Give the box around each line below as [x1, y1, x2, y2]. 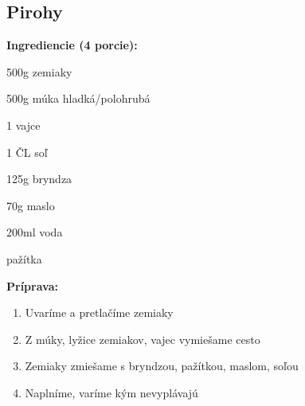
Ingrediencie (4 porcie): [6, 37, 138, 53]
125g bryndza [6, 170, 72, 187]
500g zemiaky [6, 63, 72, 80]
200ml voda [6, 224, 63, 240]
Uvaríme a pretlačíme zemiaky [25, 304, 174, 321]
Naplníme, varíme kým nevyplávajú [25, 384, 198, 400]
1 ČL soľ [6, 143, 48, 160]
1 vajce [6, 116, 41, 133]
